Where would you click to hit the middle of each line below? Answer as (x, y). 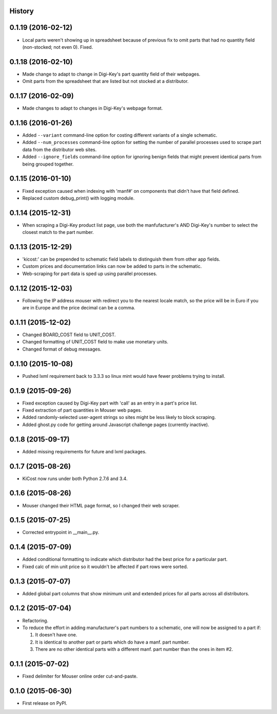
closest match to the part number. (58, 232)
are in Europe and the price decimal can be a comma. (79, 308)
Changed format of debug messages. (62, 349)
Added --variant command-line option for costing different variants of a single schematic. (120, 135)
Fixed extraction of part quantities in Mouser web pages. (82, 410)
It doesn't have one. (56, 635)
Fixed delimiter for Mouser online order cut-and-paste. (80, 676)
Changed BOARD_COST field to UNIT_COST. (69, 335)
